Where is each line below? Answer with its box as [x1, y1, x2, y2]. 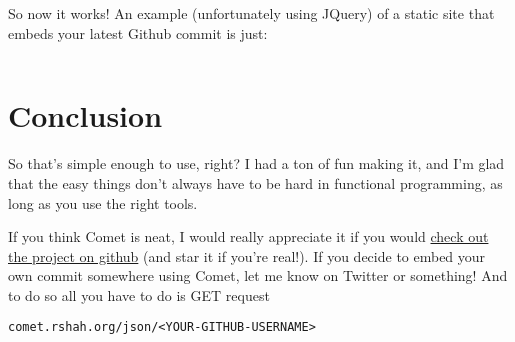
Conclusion [8, 95, 163, 136]
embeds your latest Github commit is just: [8, 22, 268, 43]
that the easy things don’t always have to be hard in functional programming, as [8, 172, 503, 193]
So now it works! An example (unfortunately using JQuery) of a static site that [8, 3, 495, 23]
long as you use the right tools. [8, 192, 198, 213]
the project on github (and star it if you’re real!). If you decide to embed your [8, 245, 486, 266]
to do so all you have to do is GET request [8, 284, 270, 305]
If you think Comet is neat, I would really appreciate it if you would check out [8, 226, 489, 247]
